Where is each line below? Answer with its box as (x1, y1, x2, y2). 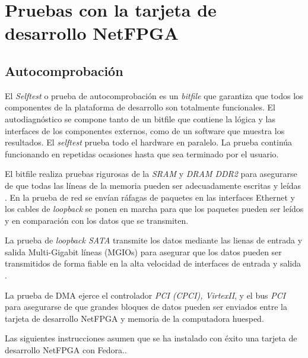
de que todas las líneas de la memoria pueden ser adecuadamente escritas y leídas (5, 179, 301, 191)
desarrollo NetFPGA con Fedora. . (5, 344, 127, 356)
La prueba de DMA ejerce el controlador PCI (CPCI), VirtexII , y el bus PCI (5, 289, 286, 301)
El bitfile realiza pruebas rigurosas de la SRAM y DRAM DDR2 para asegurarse (5, 167, 297, 180)
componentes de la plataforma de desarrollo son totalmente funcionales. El (5, 101, 276, 113)
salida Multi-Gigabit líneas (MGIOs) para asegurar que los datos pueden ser (5, 245, 282, 258)
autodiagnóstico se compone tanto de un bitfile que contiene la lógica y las (5, 112, 275, 125)
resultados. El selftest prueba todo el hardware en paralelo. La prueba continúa (5, 136, 293, 148)
